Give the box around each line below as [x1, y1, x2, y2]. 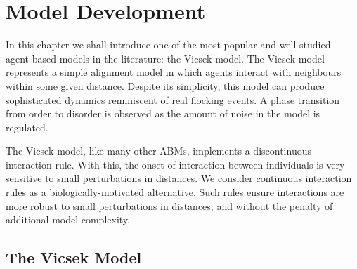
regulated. [6, 119, 48, 134]
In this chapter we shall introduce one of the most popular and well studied [6, 37, 331, 52]
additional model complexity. [6, 212, 130, 227]
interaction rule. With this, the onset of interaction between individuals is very [6, 157, 345, 171]
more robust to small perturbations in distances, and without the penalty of [6, 198, 333, 213]
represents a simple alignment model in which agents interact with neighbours [6, 65, 342, 79]
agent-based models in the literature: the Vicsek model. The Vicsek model [6, 51, 325, 65]
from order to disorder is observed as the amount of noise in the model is [6, 106, 320, 121]
